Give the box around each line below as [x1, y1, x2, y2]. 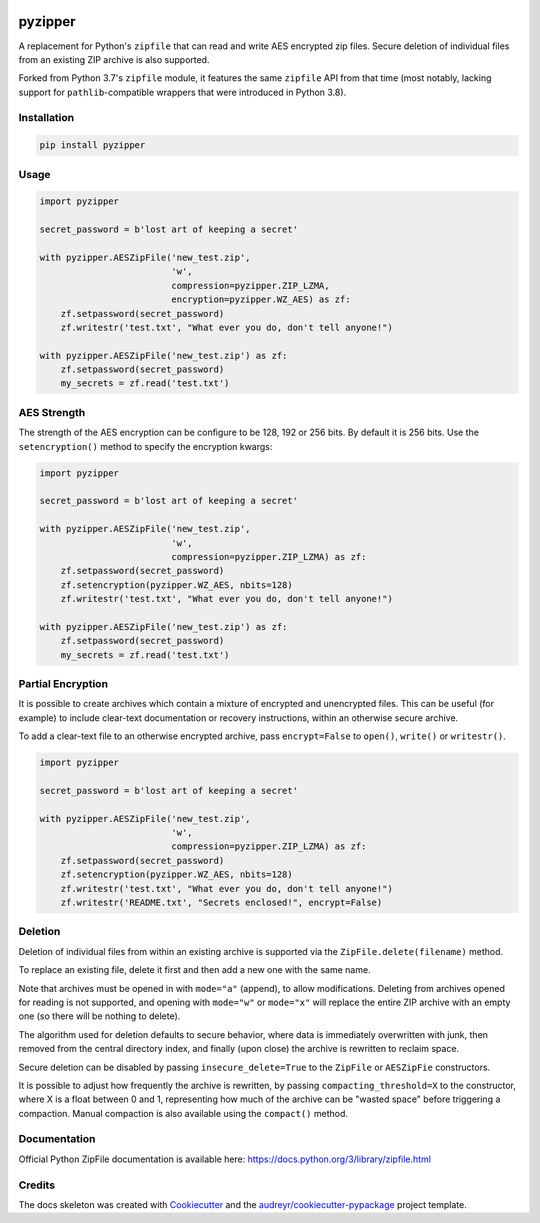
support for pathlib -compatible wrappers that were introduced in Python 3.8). [18, 86, 347, 98]
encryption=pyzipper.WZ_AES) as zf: [171, 294, 351, 305]
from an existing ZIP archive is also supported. [18, 53, 210, 65]
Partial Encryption [18, 677, 109, 690]
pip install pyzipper [39, 140, 146, 151]
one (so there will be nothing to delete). [18, 1010, 181, 1022]
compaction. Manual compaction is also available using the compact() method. [18, 1107, 349, 1119]
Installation [18, 111, 75, 125]
